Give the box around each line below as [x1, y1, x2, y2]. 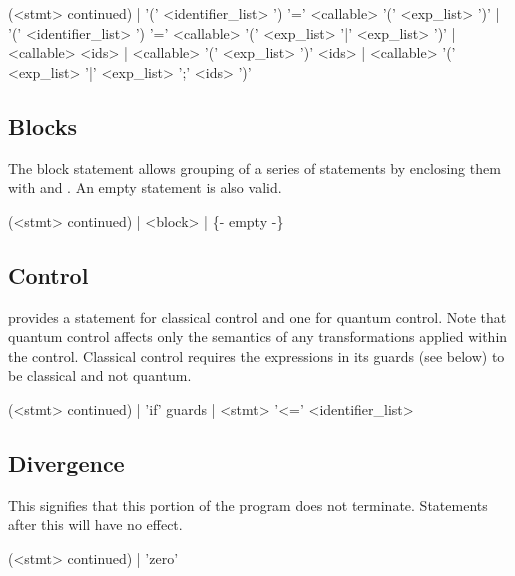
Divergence [8, 447, 125, 478]
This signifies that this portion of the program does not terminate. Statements [8, 494, 488, 515]
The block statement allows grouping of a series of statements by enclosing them [8, 157, 501, 178]
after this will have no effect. [8, 514, 183, 535]
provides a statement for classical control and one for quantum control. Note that [8, 306, 507, 327]
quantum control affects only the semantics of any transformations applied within [8, 326, 508, 347]
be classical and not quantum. [8, 365, 192, 386]
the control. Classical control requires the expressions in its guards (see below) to [8, 345, 505, 366]
